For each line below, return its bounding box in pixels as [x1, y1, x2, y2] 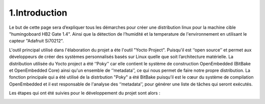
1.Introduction [9, 7, 67, 18]
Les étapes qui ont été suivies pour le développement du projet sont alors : [9, 90, 160, 96]
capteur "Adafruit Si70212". [9, 38, 64, 44]
